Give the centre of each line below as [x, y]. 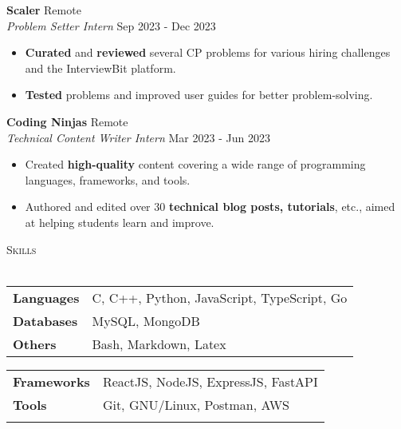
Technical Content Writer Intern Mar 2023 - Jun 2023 [138, 137]
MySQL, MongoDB [146, 320]
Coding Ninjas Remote [67, 121]
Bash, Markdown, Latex [159, 344]
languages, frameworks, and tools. [108, 179]
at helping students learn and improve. [120, 222]
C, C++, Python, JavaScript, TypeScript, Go [220, 297]
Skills [22, 249]
